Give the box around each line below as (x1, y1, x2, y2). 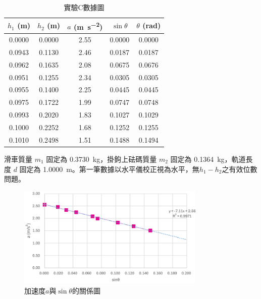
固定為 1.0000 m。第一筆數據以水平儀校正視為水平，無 (19, 163, 199, 174)
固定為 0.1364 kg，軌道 (170, 153, 246, 164)
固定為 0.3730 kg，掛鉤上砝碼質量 (46, 153, 157, 164)
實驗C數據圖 (64, 2, 105, 12)
